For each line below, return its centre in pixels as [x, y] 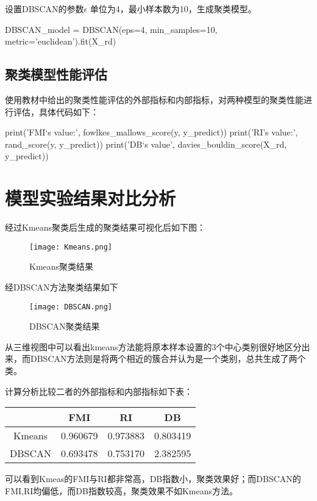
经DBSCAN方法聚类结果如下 [62, 287]
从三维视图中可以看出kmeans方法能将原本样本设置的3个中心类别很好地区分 [153, 346]
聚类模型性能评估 [56, 74]
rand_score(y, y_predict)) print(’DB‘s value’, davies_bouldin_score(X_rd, [146, 144]
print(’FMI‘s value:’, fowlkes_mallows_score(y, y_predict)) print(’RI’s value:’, [151, 132]
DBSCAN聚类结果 [65, 326]
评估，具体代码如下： [56, 111]
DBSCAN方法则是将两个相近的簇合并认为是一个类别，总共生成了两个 [168, 359]
